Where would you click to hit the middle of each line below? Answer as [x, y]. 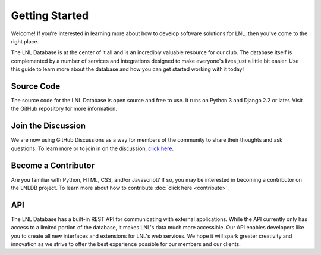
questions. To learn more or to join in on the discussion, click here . [92, 148]
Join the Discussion [48, 126]
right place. [25, 41]
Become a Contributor [53, 165]
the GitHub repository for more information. [64, 109]
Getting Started [50, 15]
